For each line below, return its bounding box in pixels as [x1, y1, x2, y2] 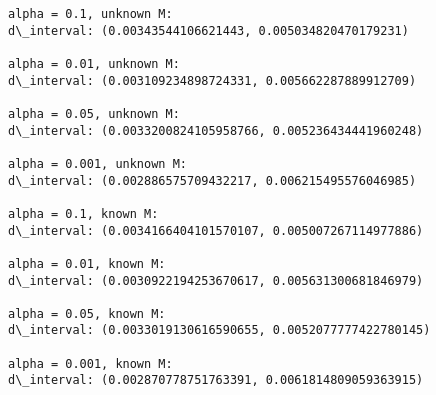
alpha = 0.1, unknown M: [8, 7, 173, 21]
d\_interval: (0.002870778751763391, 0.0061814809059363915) [8, 373, 424, 388]
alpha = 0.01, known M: [8, 256, 166, 271]
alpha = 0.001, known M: [8, 356, 173, 371]
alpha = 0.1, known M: [8, 206, 159, 221]
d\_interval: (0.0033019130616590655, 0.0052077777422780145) [8, 323, 431, 338]
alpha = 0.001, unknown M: [8, 156, 187, 171]
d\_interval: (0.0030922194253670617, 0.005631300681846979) [8, 273, 424, 288]
